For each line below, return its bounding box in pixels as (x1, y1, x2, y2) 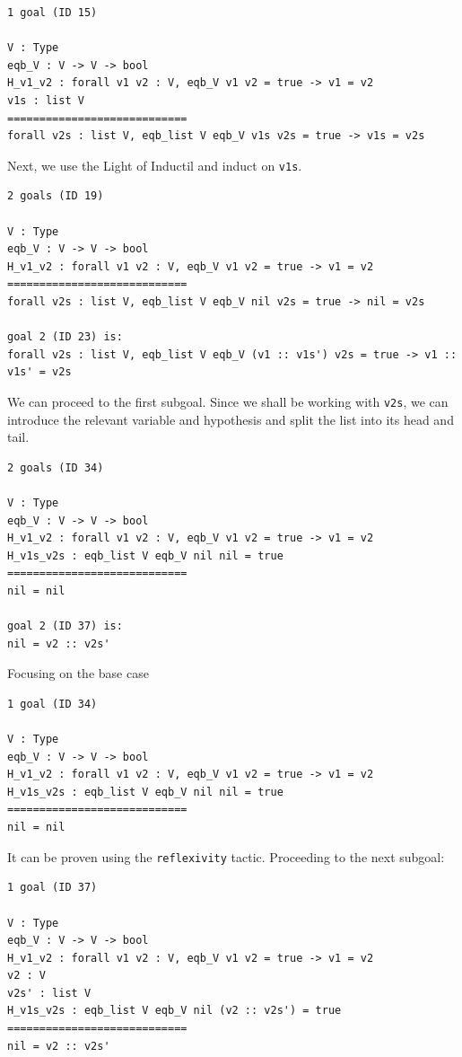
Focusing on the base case (7, 664, 149, 683)
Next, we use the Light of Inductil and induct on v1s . (7, 155, 302, 174)
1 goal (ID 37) (7, 881, 98, 894)
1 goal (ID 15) (7, 6, 98, 19)
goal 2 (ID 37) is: (7, 620, 123, 633)
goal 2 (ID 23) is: (7, 330, 123, 344)
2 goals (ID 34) (7, 461, 104, 474)
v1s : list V (7, 93, 84, 107)
